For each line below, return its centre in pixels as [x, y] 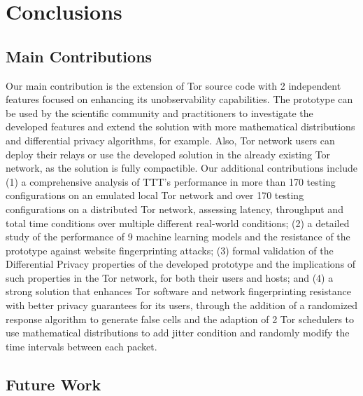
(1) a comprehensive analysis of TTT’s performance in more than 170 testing [171, 181]
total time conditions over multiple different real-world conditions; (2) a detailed [178, 223]
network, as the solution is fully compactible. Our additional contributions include [181, 168]
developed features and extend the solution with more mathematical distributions [180, 127]
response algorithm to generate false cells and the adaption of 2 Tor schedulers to [180, 319]
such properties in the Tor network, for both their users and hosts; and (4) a [170, 277]
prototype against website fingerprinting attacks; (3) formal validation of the [170, 250]
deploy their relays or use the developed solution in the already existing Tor [168, 154]
